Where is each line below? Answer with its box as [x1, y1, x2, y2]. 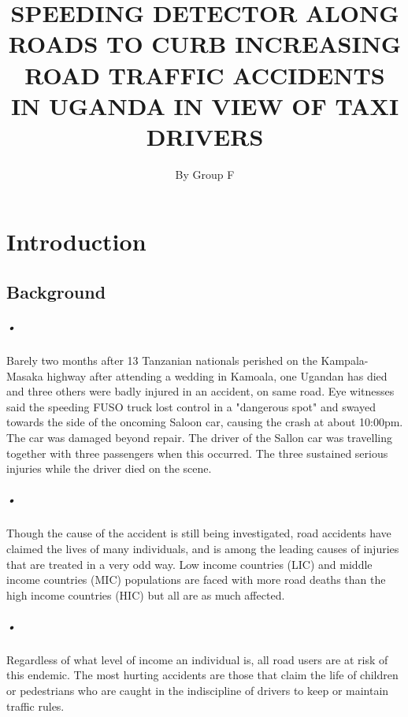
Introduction [6, 225, 147, 258]
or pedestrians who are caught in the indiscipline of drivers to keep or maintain [6, 682, 389, 699]
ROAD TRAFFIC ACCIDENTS [24, 58, 385, 91]
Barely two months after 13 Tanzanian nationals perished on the [6, 352, 317, 368]
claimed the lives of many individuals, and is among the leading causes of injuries [6, 540, 399, 556]
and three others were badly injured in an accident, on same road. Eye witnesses [6, 383, 395, 399]
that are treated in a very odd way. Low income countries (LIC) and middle [6, 555, 373, 572]
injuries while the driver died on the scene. [6, 460, 212, 477]
